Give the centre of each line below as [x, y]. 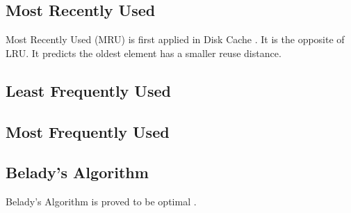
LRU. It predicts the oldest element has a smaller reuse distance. [144, 53]
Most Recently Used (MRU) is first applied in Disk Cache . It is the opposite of [175, 39]
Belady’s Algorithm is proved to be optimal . [101, 202]
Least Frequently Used [88, 90]
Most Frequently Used [88, 131]
